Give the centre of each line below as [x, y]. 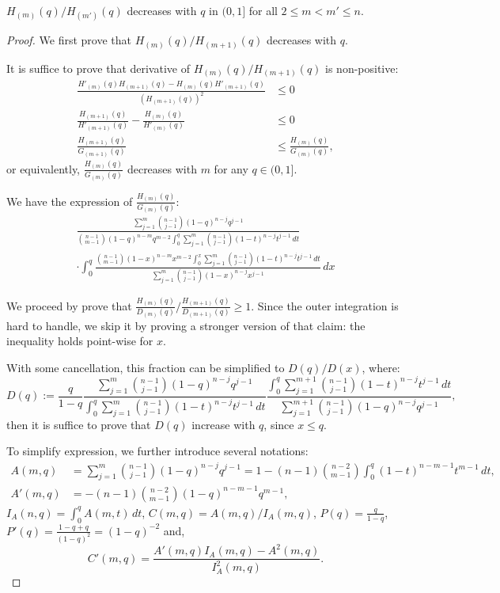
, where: [381, 367]
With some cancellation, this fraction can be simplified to [146, 367]
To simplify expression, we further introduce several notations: [157, 451]
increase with [223, 424]
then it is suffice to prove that [79, 424]
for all [263, 10]
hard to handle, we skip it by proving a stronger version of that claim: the [186, 325]
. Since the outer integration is [325, 305]
